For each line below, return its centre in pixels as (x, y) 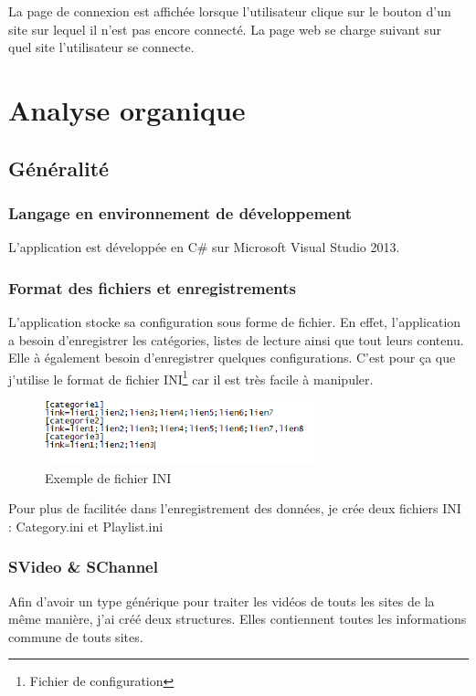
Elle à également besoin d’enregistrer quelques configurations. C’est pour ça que (232, 358)
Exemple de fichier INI (108, 477)
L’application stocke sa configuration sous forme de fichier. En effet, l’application (235, 321)
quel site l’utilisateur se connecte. (101, 47)
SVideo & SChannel (83, 567)
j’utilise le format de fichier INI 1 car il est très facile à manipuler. (191, 377)
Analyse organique (127, 109)
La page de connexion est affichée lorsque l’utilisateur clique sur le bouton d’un (230, 11)
